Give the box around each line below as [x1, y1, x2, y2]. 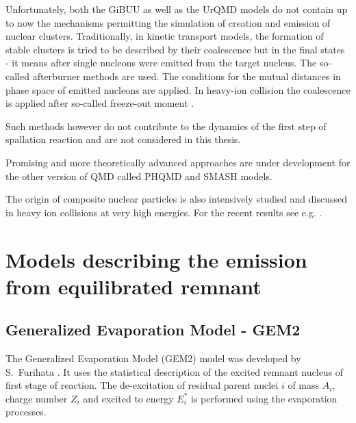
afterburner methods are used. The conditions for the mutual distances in [32, 68, 341, 83]
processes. [5, 405, 47, 419]
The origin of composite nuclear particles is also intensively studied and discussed [5, 192, 347, 206]
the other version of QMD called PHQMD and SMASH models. [5, 168, 272, 183]
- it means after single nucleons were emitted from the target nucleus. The [5, 55, 317, 70]
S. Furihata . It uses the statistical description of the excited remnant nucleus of [5, 364, 344, 379]
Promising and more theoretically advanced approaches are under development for [5, 155, 351, 169]
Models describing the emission [5, 245, 307, 273]
